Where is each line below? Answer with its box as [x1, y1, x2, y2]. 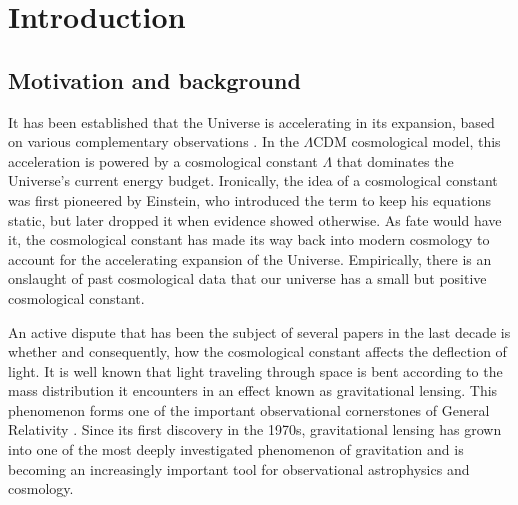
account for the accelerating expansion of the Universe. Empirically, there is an [8, 248, 492, 269]
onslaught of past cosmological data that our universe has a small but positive [8, 268, 487, 289]
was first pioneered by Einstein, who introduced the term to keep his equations [8, 189, 491, 210]
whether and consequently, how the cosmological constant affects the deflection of [8, 341, 507, 362]
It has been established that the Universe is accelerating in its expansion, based [8, 111, 495, 132]
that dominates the [336, 150, 454, 171]
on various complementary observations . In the [8, 131, 299, 152]
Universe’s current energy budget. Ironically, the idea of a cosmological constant [8, 170, 498, 191]
